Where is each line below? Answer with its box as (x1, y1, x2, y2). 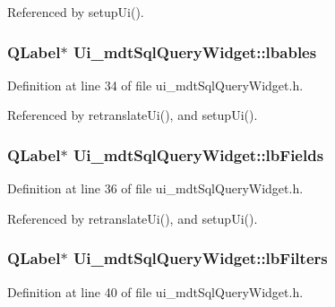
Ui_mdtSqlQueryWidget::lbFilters (73, 247, 328, 269)
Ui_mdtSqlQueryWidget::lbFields (73, 143, 324, 166)
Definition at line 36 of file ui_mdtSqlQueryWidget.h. (7, 179, 304, 198)
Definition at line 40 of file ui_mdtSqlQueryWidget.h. (7, 282, 304, 301)
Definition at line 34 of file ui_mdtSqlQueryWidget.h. (7, 75, 304, 94)
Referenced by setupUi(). (7, 3, 144, 21)
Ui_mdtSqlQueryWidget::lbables (73, 40, 317, 63)
